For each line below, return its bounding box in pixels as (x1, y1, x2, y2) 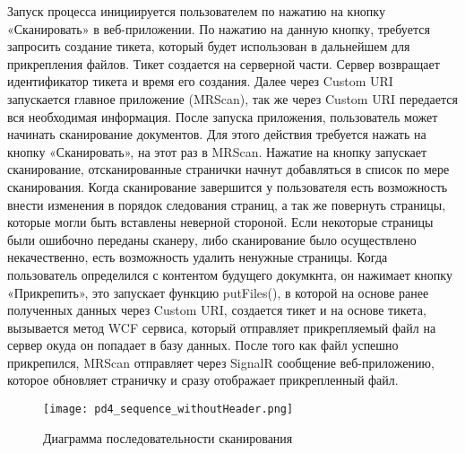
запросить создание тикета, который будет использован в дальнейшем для (7, 37, 410, 56)
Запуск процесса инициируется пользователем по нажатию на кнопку (7, 2, 385, 20)
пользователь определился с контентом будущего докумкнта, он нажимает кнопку (7, 265, 452, 283)
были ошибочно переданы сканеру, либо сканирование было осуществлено (7, 230, 417, 248)
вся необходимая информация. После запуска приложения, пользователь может (7, 107, 438, 126)
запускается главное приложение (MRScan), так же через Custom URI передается (7, 89, 458, 108)
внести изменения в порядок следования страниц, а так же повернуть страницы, (7, 195, 446, 213)
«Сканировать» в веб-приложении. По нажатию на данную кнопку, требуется (7, 19, 430, 38)
